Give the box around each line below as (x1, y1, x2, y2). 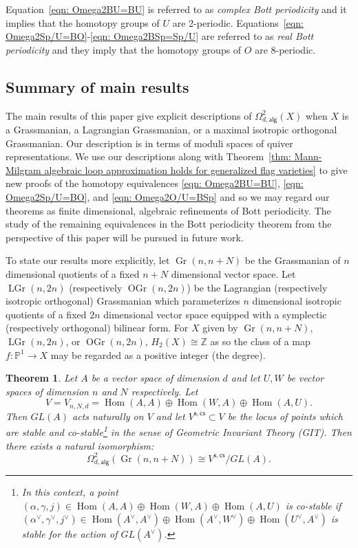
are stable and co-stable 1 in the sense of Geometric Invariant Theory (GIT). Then (6, 423, 352, 439)
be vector (286, 371, 324, 385)
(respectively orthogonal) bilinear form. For (6, 320, 189, 335)
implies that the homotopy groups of (6, 15, 160, 30)
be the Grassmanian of (244, 253, 341, 267)
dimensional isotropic (252, 294, 341, 308)
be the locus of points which (227, 408, 343, 423)
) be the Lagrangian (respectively (187, 280, 328, 294)
